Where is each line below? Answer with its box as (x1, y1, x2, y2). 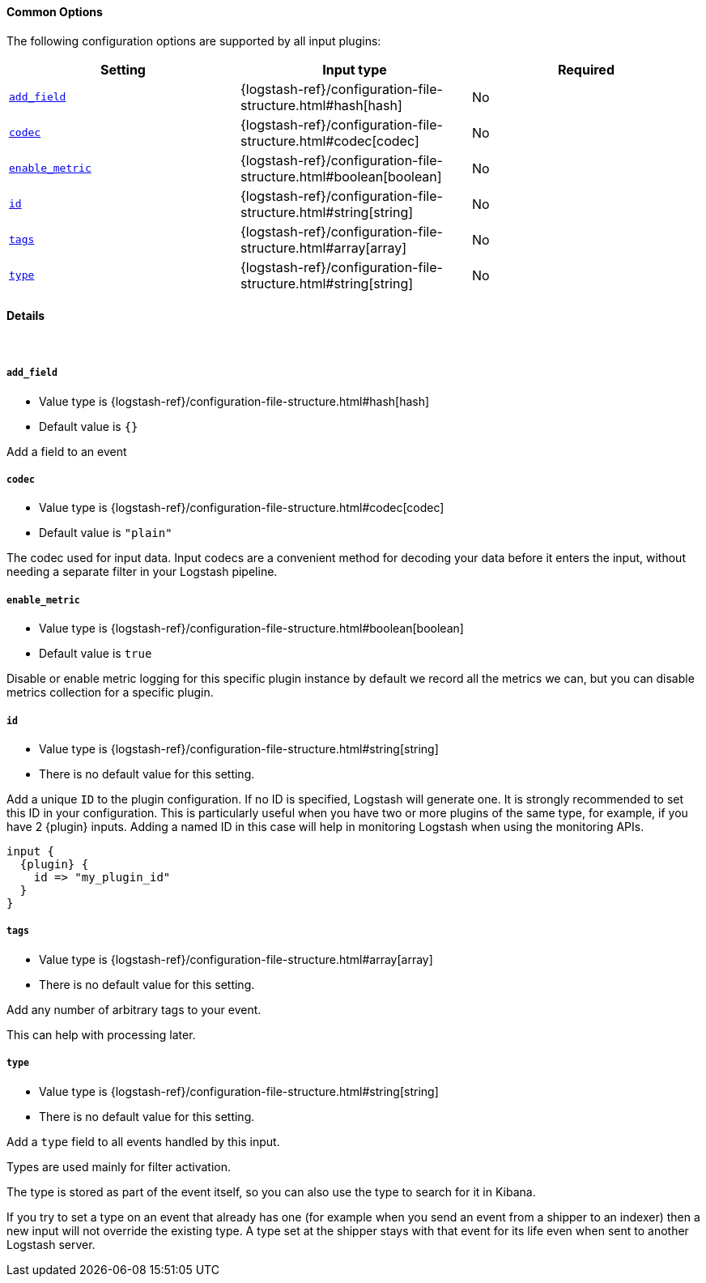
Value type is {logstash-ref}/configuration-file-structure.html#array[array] (39, 952, 433, 966)
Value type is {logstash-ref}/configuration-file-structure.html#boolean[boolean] (39, 621, 464, 636)
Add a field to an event (6, 444, 127, 458)
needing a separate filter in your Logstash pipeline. (6, 565, 278, 579)
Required (558, 61, 615, 78)
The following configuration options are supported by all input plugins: (6, 33, 381, 48)
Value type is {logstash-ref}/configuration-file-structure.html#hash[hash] (39, 394, 430, 408)
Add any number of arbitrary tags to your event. (6, 1002, 262, 1017)
